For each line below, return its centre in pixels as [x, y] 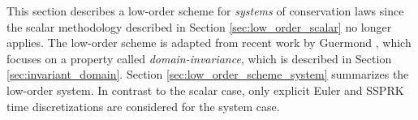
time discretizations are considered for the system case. [143, 106]
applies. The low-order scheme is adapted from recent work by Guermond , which [209, 43]
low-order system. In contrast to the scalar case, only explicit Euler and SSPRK [205, 90]
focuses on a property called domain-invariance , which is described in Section [199, 58]
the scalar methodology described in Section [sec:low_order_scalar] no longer [199, 26]
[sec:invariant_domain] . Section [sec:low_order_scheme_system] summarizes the [208, 74]
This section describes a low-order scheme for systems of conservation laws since [205, 11]
